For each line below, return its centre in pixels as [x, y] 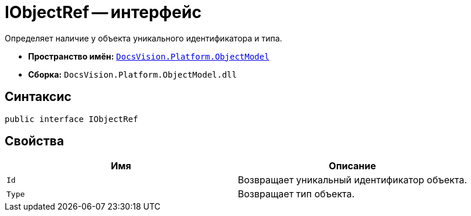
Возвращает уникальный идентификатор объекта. [352, 180]
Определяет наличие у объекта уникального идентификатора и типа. [144, 38]
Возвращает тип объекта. [296, 194]
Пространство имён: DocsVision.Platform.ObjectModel [149, 56]
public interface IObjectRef [71, 119]
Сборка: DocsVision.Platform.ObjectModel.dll [133, 74]
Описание [352, 166]
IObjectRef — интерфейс [103, 12]
